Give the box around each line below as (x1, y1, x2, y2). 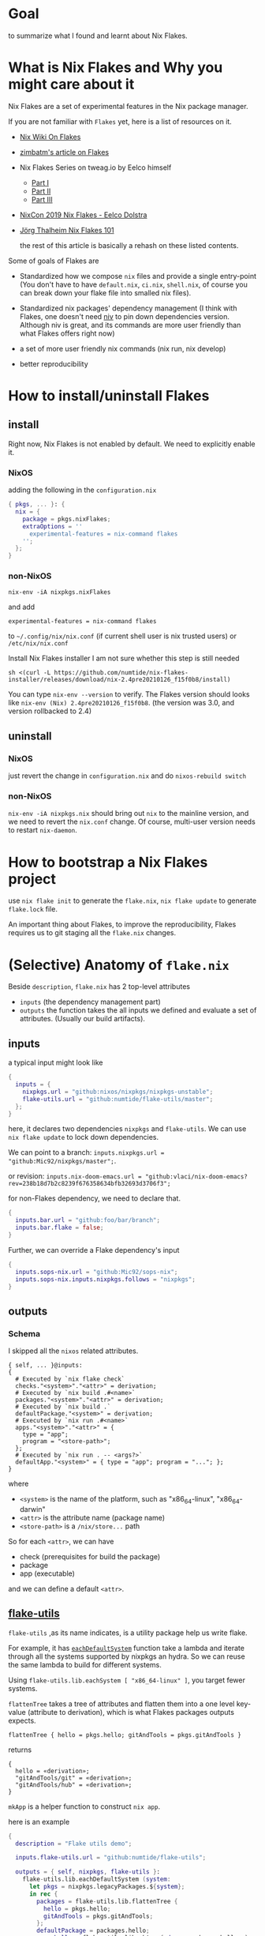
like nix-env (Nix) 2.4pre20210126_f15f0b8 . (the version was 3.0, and (8, 698, 235, 708)
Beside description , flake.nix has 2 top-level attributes (8, 982, 191, 991)
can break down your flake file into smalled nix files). (19, 288, 192, 297)
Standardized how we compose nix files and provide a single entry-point (19, 271, 257, 280)
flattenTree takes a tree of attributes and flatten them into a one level (8, 1699, 235, 1709)
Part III (31, 194, 53, 204)
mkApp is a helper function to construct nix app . (8, 1802, 160, 1811)
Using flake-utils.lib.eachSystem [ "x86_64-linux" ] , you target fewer (8, 1675, 246, 1685)
